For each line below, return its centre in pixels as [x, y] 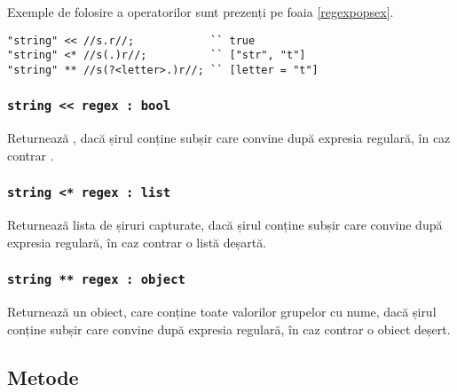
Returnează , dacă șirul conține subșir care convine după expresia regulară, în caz [229, 138]
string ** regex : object [96, 280]
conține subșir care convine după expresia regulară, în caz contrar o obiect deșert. [229, 329]
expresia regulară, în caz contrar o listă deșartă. [137, 242]
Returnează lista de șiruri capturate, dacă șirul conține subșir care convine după [225, 225]
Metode [43, 376]
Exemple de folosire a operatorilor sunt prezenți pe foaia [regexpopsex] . [201, 12]
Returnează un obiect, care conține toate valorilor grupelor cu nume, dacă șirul [222, 312]
